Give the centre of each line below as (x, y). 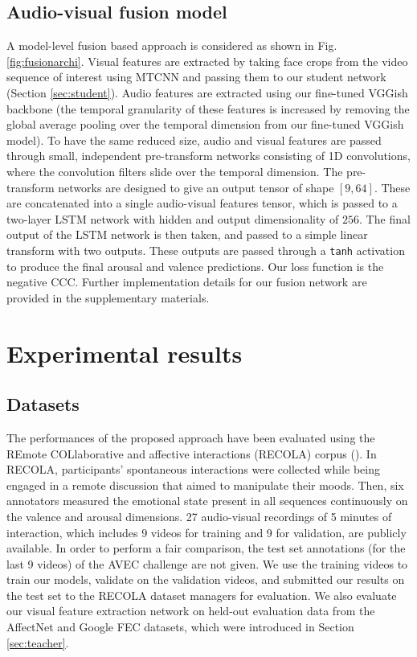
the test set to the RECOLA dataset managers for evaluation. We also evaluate (202, 595)
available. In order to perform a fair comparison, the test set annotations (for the (206, 548)
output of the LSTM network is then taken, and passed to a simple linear (187, 234)
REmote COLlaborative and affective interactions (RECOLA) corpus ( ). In (192, 453)
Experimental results (125, 353)
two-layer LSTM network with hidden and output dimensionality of (173, 218)
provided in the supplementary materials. (108, 297)
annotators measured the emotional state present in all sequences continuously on (207, 501)
